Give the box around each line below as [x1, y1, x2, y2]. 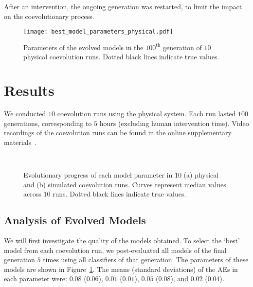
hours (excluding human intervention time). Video [99, 118, 249, 128]
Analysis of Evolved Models [4, 213, 146, 228]
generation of [163, 42, 202, 52]
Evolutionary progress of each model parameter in [23, 170, 173, 180]
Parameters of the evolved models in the [23, 42, 144, 52]
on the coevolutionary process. [4, 11, 94, 21]
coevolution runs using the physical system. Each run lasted [57, 108, 236, 119]
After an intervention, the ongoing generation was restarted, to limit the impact [4, 1, 242, 11]
